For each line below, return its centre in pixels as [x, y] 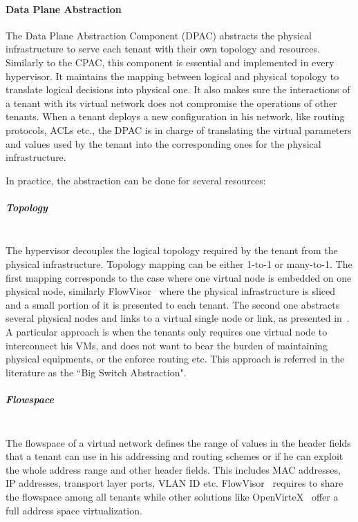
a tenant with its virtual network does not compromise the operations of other [171, 103]
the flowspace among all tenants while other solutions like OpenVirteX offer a [172, 496]
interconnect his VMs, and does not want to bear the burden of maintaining [167, 345]
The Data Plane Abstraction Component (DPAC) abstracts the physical [159, 35]
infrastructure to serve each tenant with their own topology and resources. [163, 49]
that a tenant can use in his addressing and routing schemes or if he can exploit [175, 456]
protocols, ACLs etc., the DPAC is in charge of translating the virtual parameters [179, 129]
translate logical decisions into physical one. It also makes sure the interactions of [178, 89]
